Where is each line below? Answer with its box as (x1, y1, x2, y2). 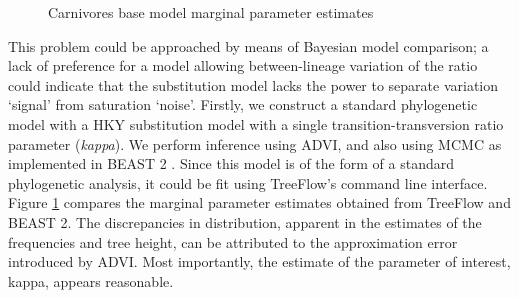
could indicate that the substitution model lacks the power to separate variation (8, 74, 499, 95)
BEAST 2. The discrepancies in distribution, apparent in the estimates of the (8, 211, 482, 232)
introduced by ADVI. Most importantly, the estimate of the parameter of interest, (8, 251, 511, 272)
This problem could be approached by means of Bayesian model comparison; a (8, 35, 489, 56)
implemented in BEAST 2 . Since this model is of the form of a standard (8, 153, 454, 174)
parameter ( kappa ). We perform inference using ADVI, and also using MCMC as (8, 133, 502, 154)
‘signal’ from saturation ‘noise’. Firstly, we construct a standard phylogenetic (8, 94, 478, 115)
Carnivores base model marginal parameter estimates (48, 2, 374, 22)
